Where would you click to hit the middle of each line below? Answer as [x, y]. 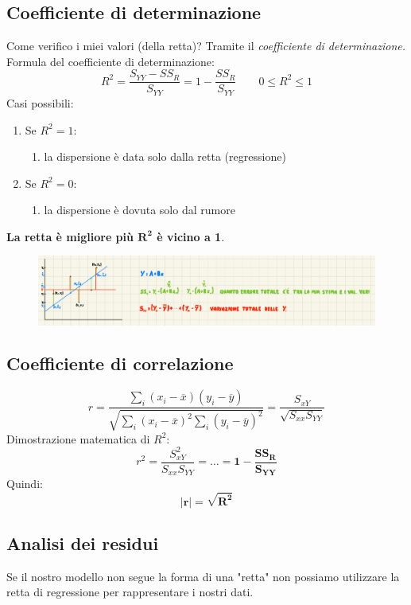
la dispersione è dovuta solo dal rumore [140, 210]
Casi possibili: [40, 102]
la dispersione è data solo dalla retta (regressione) [165, 156]
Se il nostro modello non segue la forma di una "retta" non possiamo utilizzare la [203, 576]
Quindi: [25, 484]
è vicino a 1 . [191, 236]
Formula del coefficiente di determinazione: [111, 61]
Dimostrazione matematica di [78, 438]
